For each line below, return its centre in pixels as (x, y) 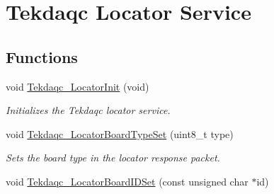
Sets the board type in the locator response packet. (113, 158)
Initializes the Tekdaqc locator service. (88, 110)
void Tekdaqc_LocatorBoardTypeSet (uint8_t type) (120, 133)
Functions (42, 56)
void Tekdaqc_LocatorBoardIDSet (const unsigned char (127, 181)
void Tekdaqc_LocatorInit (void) (78, 86)
